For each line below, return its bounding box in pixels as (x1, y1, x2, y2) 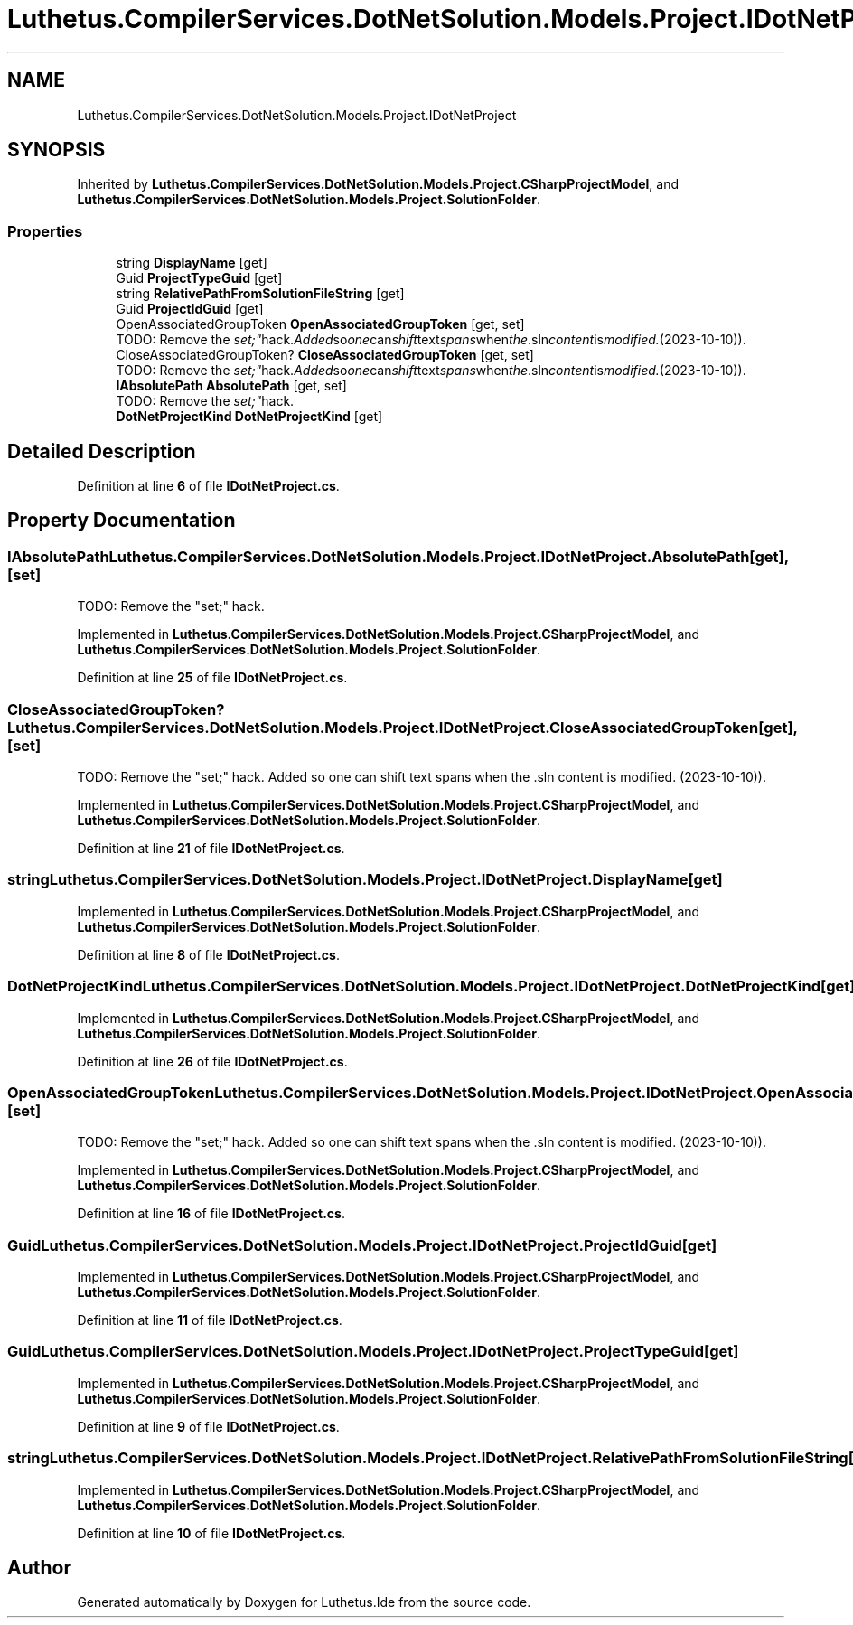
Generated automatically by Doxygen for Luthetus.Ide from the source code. (77, 1594, 531, 1611)
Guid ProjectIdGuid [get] (116, 301, 264, 317)
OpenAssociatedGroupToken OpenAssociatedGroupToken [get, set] (116, 316, 525, 333)
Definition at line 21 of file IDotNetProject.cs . (77, 841, 345, 856)
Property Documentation (7, 509, 236, 532)
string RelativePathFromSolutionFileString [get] (116, 286, 405, 302)
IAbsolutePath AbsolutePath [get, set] (116, 378, 347, 394)
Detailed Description (7, 439, 196, 463)
